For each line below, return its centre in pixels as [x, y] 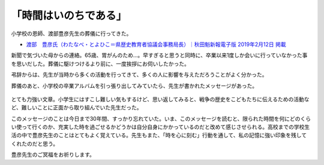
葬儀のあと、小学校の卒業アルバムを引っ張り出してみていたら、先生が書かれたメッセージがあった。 [134, 85]
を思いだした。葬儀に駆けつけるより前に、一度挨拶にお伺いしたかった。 [100, 63]
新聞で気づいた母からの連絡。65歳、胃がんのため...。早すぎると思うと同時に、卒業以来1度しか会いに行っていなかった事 [159, 55]
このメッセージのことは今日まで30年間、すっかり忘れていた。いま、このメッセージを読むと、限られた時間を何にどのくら [161, 118]
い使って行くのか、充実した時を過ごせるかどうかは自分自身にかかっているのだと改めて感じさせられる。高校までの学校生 [160, 127]
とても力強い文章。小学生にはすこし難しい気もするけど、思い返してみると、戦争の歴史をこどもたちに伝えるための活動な [160, 99]
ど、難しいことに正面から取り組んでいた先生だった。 [76, 108]
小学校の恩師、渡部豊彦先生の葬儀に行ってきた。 [71, 33]
